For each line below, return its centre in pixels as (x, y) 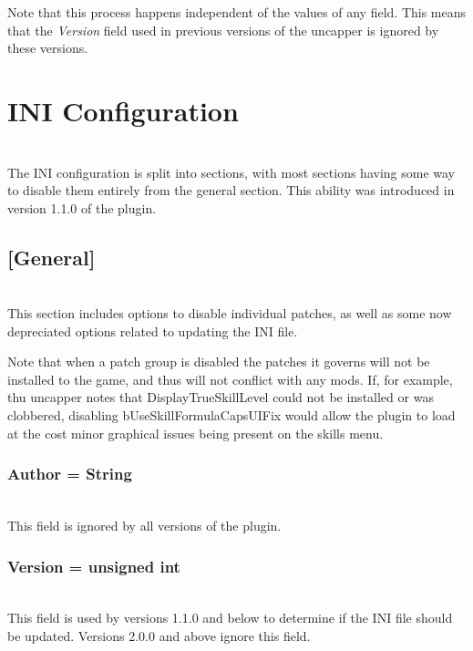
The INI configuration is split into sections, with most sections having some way (231, 172)
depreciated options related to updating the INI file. (153, 331)
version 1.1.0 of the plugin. (82, 207)
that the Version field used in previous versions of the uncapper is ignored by (223, 30)
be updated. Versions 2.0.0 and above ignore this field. (159, 636)
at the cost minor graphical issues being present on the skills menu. (195, 433)
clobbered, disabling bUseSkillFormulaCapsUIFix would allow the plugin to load (231, 415)
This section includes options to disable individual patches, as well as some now (230, 313)
